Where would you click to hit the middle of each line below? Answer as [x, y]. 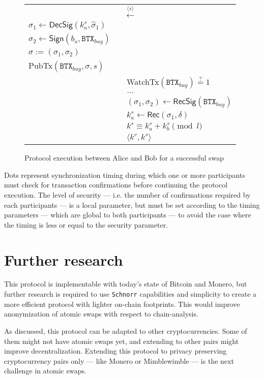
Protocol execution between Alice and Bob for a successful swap [124, 158]
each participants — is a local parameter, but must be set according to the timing [132, 204]
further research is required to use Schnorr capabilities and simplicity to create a [130, 294]
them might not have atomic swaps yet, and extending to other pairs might [122, 341]
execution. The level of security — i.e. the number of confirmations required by [127, 194]
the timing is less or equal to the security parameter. [86, 224]
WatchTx [143, 82]
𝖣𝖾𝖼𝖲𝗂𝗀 [61, 25]
